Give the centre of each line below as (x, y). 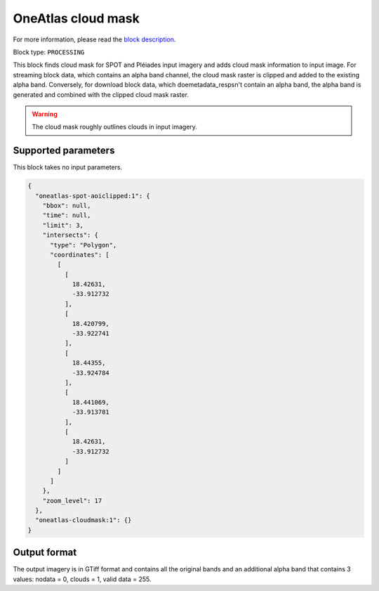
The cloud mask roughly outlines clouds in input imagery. (115, 127)
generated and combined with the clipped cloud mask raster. (101, 94)
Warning (45, 114)
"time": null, (67, 215)
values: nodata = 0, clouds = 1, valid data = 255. (82, 579)
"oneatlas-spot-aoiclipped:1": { (93, 196)
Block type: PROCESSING (49, 52)
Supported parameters (64, 151)
